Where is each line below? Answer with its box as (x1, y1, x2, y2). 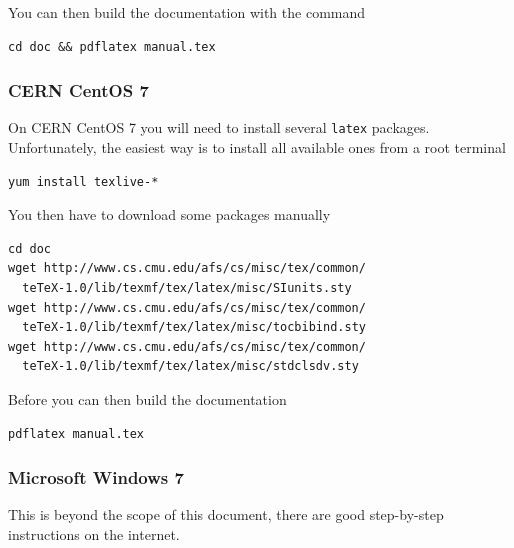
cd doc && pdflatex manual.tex (8, 39, 216, 54)
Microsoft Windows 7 (8, 465, 184, 490)
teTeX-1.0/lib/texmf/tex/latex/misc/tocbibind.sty (22, 320, 366, 335)
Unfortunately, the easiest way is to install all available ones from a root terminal (8, 137, 506, 158)
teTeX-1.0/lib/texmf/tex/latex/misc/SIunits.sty (22, 281, 352, 296)
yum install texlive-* (8, 174, 159, 189)
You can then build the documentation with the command (8, 2, 366, 22)
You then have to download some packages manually (8, 204, 331, 225)
